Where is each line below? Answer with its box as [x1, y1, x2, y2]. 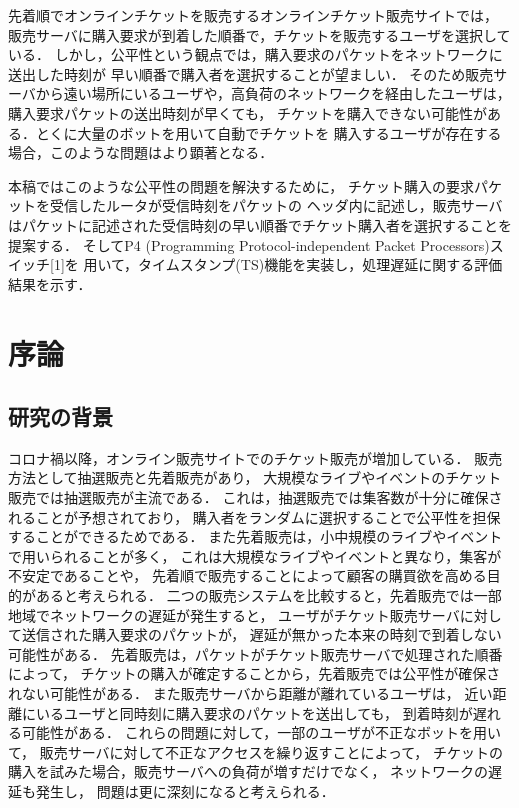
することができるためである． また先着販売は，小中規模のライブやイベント [8, 526, 503, 547]
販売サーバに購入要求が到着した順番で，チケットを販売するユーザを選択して [8, 24, 511, 45]
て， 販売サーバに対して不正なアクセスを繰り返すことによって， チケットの [8, 741, 503, 762]
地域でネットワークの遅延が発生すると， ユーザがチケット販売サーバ [8, 604, 460, 625]
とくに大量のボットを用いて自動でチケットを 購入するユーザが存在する [35, 122, 502, 143]
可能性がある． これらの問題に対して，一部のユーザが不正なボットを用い [21, 722, 501, 743]
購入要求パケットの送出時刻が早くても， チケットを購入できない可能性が [8, 102, 487, 123]
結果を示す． [8, 273, 92, 294]
